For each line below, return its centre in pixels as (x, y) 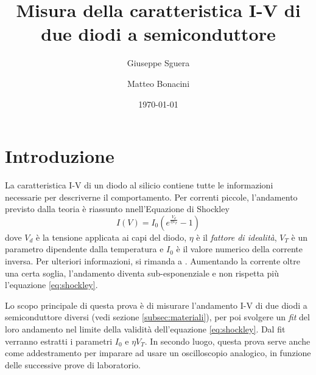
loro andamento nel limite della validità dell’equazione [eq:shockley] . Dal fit (145, 329)
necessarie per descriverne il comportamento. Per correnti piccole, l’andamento (151, 197)
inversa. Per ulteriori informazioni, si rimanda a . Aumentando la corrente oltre (153, 261)
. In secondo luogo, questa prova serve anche (227, 341)
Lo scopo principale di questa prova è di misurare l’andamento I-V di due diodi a (156, 305)
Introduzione (60, 156)
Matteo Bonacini (158, 83)
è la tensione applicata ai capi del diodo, (111, 237)
